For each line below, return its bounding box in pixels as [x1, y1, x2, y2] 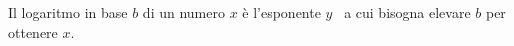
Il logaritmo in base [8, 2, 128, 22]
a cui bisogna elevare [344, 2, 471, 22]
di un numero [142, 2, 225, 22]
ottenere [8, 21, 58, 42]
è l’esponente [242, 2, 321, 22]
